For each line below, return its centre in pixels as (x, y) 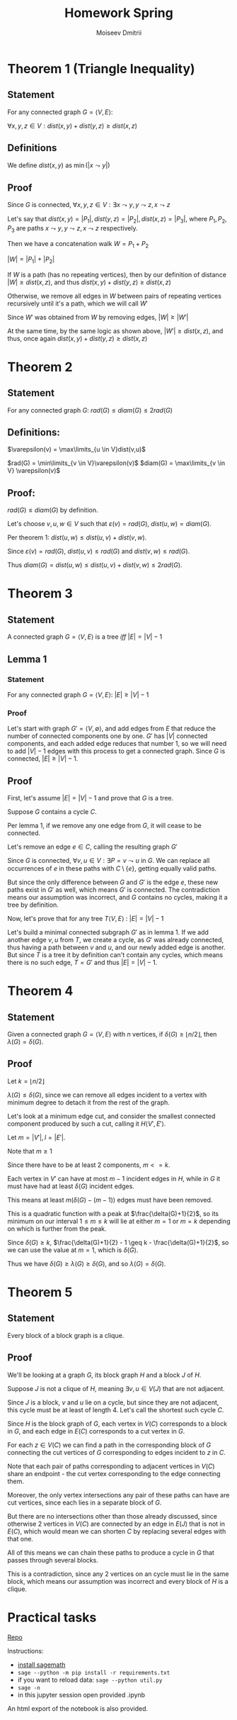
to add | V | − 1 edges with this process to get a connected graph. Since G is (116, 751)
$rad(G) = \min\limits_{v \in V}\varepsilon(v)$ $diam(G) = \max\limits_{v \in (116, 463)
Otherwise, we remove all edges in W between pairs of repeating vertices (114, 296)
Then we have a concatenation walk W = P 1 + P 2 (78, 244)
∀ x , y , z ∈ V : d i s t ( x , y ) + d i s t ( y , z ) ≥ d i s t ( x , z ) (73, 125)
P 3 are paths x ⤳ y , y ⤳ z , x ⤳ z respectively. (73, 229)
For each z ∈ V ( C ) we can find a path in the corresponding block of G (109, 1445)
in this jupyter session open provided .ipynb (81, 1694)
